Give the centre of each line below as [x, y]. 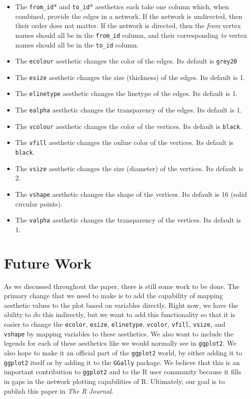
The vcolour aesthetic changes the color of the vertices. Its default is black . [129, 126]
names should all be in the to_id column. [77, 44]
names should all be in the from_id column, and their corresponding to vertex [131, 35]
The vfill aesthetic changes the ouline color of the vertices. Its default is [124, 142]
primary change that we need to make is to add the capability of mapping [113, 295]
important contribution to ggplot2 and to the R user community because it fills [123, 372]
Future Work [48, 263]
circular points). [39, 203]
